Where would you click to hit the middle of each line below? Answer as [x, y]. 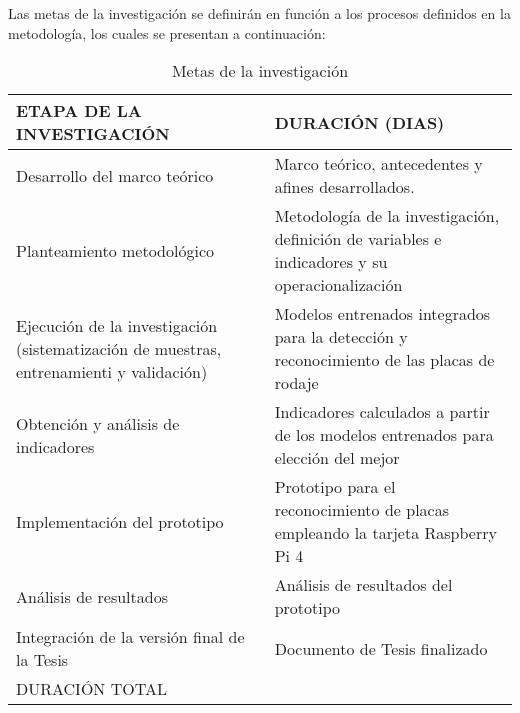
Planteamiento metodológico [115, 250]
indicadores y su [331, 262]
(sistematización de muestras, [119, 348]
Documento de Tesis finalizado [381, 648]
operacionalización [338, 285]
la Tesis [42, 660]
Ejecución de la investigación [117, 325]
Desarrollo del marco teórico [115, 175]
